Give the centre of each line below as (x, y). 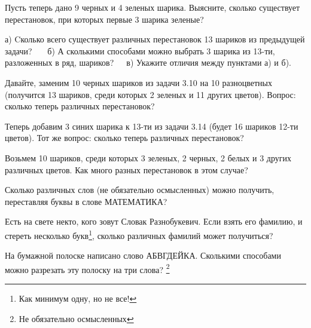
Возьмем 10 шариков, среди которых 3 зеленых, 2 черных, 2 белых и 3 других (148, 157)
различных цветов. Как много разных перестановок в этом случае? (126, 169)
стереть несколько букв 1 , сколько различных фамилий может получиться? (139, 234)
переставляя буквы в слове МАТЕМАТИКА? (86, 201)
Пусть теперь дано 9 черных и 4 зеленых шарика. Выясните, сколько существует (153, 7)
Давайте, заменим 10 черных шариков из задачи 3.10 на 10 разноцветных (138, 82)
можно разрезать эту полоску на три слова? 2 (87, 268)
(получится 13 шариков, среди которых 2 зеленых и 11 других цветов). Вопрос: (150, 94)
